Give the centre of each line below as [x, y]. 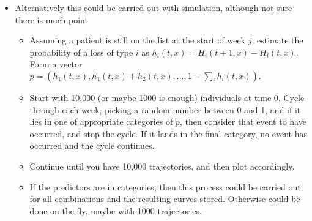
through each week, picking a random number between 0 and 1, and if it [165, 109]
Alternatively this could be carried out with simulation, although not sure [154, 7]
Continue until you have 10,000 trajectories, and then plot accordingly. [162, 166]
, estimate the [277, 40]
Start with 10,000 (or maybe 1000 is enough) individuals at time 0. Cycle [167, 97]
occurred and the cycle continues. [92, 145]
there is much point [51, 19]
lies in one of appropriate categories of [101, 122]
